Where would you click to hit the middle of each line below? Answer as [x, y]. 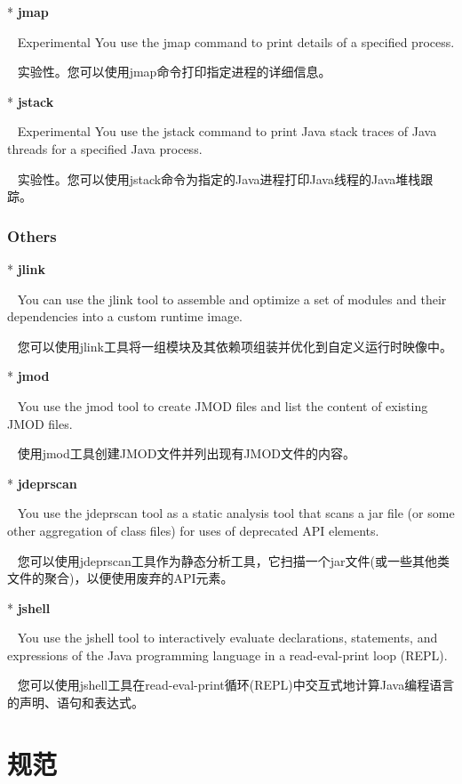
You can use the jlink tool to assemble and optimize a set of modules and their [232, 299]
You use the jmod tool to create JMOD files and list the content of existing [223, 405]
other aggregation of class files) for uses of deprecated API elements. [193, 530]
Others [32, 235]
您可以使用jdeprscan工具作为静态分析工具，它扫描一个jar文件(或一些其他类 [233, 560]
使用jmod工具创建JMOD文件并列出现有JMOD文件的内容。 [187, 453]
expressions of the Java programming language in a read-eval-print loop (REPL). [227, 655]
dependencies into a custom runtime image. [125, 316]
